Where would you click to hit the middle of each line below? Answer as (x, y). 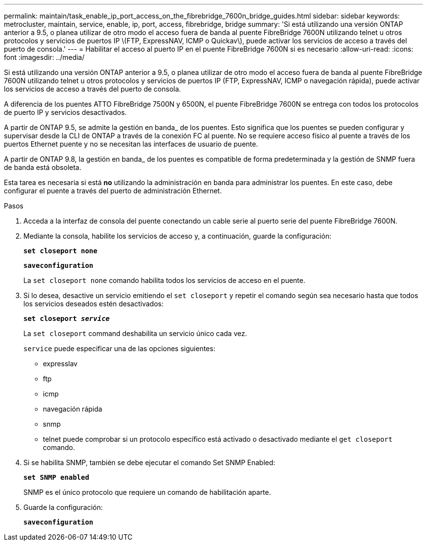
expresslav (60, 364)
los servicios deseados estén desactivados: (94, 304)
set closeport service (67, 319)
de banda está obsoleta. (43, 167)
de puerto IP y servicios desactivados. (65, 112)
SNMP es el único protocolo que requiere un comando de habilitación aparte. (147, 492)
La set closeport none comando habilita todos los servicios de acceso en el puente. (165, 280)
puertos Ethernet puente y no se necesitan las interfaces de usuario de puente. (131, 144)
